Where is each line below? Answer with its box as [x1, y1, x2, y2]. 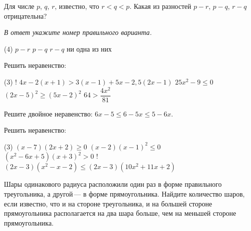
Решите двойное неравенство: [4, 108, 93, 118]
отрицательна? [4, 10, 47, 21]
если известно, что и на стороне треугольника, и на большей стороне [4, 198, 212, 208]
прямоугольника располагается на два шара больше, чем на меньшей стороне [4, 208, 236, 218]
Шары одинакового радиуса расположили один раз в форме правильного [4, 179, 222, 189]
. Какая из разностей [129, 1, 191, 11]
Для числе [4, 1, 35, 11]
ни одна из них [67, 43, 112, 54]
